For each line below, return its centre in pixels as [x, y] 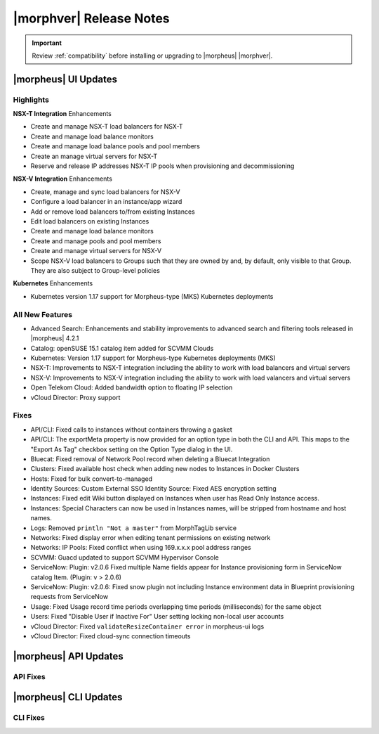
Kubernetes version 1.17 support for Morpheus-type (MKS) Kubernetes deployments [152, 296]
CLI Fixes [29, 718]
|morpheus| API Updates [68, 656]
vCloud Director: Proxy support [75, 397]
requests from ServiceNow [69, 597]
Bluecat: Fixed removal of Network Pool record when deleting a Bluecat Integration [150, 459]
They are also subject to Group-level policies [95, 270]
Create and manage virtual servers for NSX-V [96, 251]
